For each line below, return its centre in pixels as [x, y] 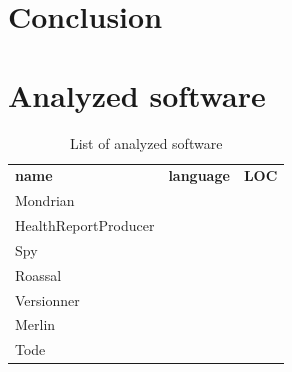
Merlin [35, 324]
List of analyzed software [146, 142]
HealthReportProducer [85, 225]
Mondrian [45, 200]
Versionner [47, 299]
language [199, 175]
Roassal [38, 274]
